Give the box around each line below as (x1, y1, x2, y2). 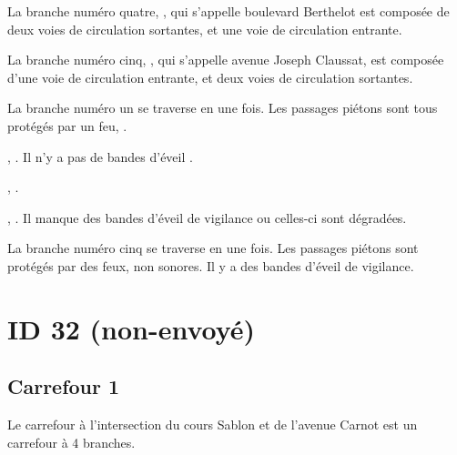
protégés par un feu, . (7, 116, 127, 135)
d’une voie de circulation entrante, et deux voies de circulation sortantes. (7, 67, 413, 86)
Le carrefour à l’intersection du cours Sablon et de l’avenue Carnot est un (7, 415, 418, 434)
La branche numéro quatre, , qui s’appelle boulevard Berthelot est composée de (7, 2, 450, 20)
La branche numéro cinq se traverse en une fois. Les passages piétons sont (7, 238, 419, 258)
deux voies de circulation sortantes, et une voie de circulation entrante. (7, 19, 402, 38)
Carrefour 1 (7, 372, 120, 400)
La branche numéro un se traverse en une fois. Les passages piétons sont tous (7, 98, 438, 117)
